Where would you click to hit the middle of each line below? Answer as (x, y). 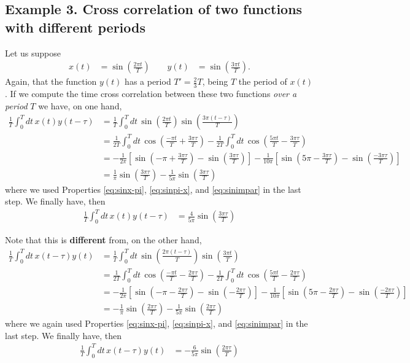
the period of (263, 81)
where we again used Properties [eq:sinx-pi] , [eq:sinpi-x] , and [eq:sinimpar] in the (157, 323)
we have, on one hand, (80, 105)
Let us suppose (33, 53)
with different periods (75, 27)
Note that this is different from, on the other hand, (103, 240)
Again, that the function (51, 81)
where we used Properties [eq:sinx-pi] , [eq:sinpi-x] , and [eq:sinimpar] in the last (153, 189)
